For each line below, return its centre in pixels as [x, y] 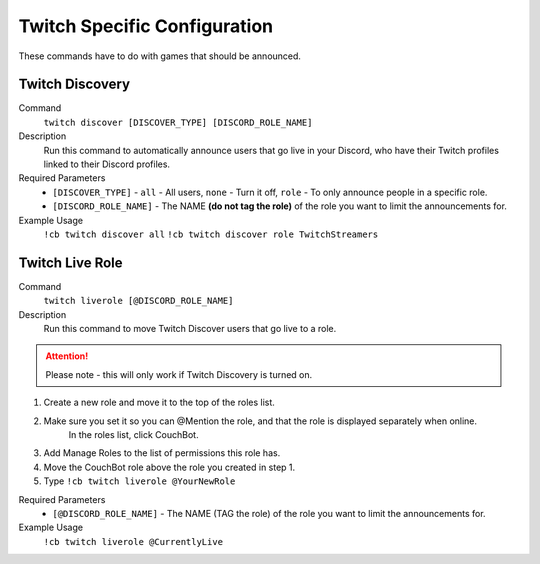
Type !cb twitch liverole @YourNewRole [139, 481]
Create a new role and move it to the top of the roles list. [159, 402]
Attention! [67, 356]
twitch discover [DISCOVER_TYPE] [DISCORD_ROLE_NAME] [178, 122]
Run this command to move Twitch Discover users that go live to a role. [190, 329]
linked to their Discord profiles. [106, 164]
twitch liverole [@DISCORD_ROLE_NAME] [138, 301]
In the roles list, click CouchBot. [133, 434]
